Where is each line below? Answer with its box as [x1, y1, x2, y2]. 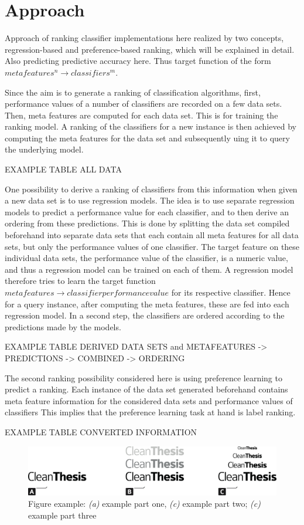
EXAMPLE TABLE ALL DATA [5, 163, 122, 175]
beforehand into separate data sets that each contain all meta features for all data [5, 229, 299, 241]
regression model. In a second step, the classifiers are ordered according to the [5, 309, 285, 321]
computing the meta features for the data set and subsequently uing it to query [5, 131, 290, 144]
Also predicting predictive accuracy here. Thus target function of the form [5, 55, 271, 67]
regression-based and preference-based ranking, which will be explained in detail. [5, 43, 295, 55]
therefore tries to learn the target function [5, 275, 156, 287]
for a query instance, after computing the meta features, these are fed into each [5, 297, 289, 310]
